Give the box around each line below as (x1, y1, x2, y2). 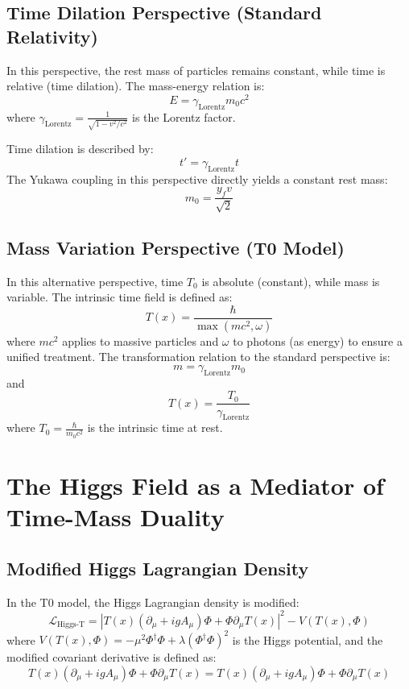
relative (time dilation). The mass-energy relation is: (6, 77, 265, 94)
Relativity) (6, 23, 99, 48)
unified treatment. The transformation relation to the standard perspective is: (6, 348, 390, 365)
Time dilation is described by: (6, 140, 154, 157)
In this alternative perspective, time (6, 272, 184, 289)
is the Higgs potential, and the (232, 631, 383, 648)
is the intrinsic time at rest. (87, 419, 223, 436)
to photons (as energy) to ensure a (233, 332, 403, 349)
